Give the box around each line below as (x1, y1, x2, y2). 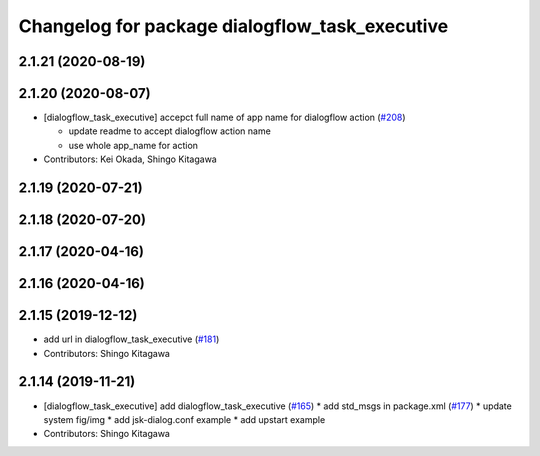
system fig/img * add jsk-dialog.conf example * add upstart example (43, 413, 326, 425)
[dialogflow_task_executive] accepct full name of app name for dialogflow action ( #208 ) (43, 111, 406, 124)
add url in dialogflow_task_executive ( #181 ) (43, 333, 220, 345)
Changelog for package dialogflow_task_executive (18, 15, 449, 37)
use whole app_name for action (68, 139, 199, 151)
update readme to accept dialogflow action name (68, 125, 272, 137)
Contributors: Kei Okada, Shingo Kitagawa (43, 153, 217, 165)
